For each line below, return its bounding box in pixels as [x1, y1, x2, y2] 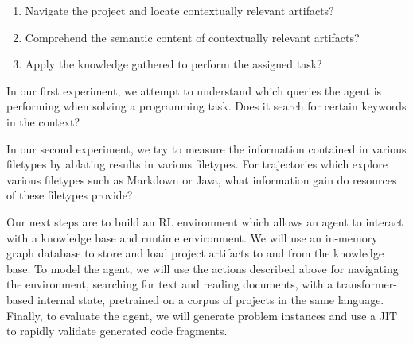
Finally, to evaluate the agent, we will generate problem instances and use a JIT [6, 307, 398, 323]
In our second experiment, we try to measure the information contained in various [6, 140, 407, 157]
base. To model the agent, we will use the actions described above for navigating [6, 260, 399, 276]
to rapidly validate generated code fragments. [6, 323, 228, 339]
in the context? [6, 113, 80, 129]
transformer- [336, 276, 397, 292]
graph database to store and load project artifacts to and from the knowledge [6, 245, 384, 261]
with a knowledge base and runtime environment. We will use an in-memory [6, 229, 378, 245]
